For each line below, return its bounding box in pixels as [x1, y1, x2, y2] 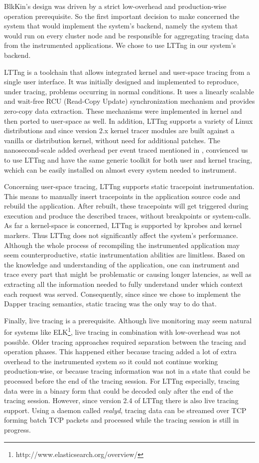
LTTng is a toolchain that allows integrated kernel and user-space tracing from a [4, 66, 251, 77]
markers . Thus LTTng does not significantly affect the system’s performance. [4, 230, 238, 240]
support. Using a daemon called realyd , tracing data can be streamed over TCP [4, 405, 247, 415]
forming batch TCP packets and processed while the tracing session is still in [4, 415, 239, 425]
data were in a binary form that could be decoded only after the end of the [4, 385, 233, 396]
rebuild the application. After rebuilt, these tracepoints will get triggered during [4, 201, 249, 211]
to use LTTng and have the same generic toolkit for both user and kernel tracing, [4, 154, 253, 165]
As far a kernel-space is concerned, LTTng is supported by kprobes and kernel [4, 220, 242, 231]
